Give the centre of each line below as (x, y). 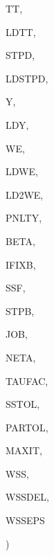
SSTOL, (23, 404)
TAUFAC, (27, 380)
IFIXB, (21, 264)
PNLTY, (24, 218)
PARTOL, (27, 427)
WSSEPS (25, 520)
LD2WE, (25, 194)
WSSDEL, (27, 497)
